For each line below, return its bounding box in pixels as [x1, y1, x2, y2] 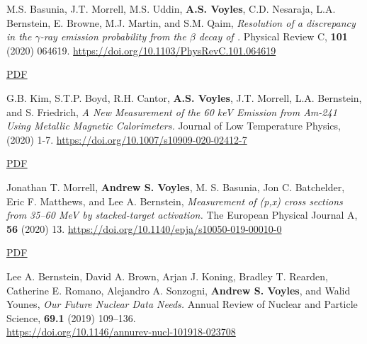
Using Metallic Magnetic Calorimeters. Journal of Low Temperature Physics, [6, 118, 341, 133]
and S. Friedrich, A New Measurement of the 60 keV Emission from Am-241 [6, 104, 337, 119]
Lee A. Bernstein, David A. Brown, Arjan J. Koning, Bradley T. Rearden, [6, 268, 328, 283]
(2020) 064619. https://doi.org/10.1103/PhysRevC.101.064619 [6, 42, 276, 57]
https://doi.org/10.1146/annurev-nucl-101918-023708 [6, 324, 236, 339]
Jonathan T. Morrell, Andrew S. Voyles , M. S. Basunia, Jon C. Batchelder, [6, 179, 345, 194]
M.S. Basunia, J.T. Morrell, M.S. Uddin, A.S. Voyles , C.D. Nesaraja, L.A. [6, 1, 336, 16]
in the [6, 29, 32, 44]
